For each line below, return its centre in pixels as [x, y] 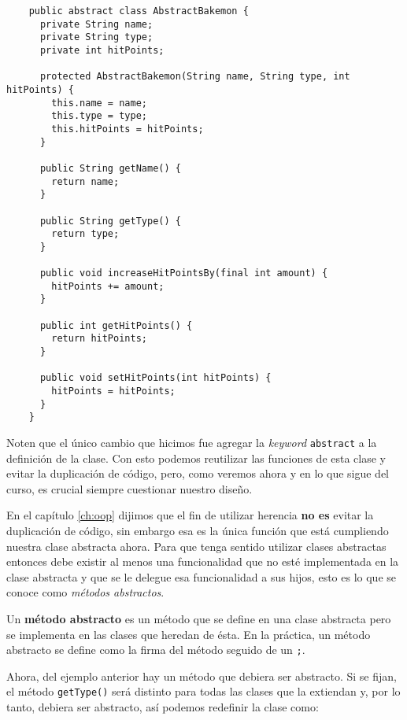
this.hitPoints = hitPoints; [128, 129]
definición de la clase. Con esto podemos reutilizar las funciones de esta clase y [196, 458]
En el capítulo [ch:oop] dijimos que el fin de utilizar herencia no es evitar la [190, 515]
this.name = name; [99, 103]
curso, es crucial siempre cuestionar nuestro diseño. [129, 488]
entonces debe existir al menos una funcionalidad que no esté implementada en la [203, 561]
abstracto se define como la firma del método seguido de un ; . [156, 650]
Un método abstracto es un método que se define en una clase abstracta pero [199, 618]
